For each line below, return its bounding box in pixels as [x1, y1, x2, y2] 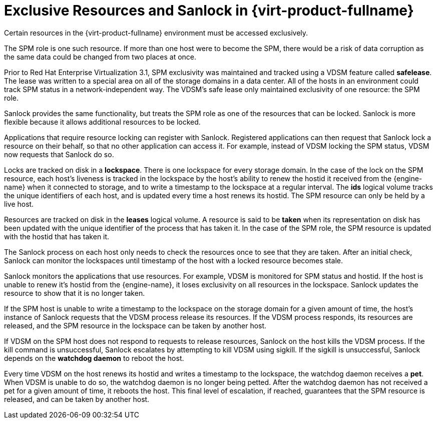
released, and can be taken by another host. [4, 394, 150, 403]
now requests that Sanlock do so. [4, 150, 114, 159]
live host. [4, 199, 34, 208]
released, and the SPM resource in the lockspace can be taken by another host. [4, 321, 267, 330]
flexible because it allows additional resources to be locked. [4, 117, 201, 126]
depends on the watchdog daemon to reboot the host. [4, 353, 184, 362]
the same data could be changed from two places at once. [4, 52, 197, 61]
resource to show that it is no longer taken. [4, 288, 145, 297]
